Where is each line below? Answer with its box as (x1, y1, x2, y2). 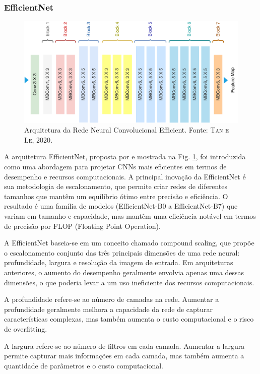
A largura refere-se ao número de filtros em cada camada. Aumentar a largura (4, 340, 245, 351)
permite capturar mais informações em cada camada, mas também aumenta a (4, 350, 244, 361)
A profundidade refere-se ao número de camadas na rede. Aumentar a (4, 294, 219, 304)
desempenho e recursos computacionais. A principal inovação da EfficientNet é (4, 171, 246, 181)
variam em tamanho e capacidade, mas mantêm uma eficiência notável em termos (4, 210, 256, 221)
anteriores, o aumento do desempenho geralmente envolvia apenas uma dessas (4, 267, 244, 277)
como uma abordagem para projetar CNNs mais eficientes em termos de (4, 161, 227, 172)
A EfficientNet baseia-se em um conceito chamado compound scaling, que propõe (4, 237, 254, 248)
